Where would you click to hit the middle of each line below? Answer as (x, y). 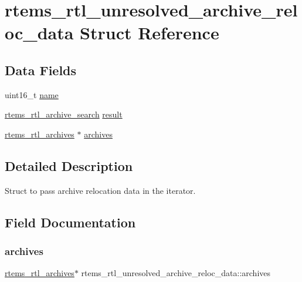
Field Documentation (70, 222)
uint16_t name (32, 94)
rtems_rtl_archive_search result (64, 114)
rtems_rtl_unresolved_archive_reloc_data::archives (176, 273)
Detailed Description (69, 165)
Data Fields (41, 70)
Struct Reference (150, 33)
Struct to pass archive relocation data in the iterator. (100, 190)
